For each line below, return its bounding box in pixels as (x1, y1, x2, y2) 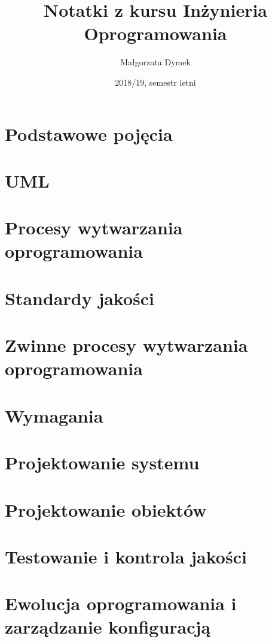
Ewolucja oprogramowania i (5, 591, 237, 616)
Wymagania (5, 403, 103, 427)
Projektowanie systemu (5, 450, 200, 475)
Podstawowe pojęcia (5, 121, 173, 146)
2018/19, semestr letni (115, 76, 196, 88)
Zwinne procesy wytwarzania (5, 333, 248, 357)
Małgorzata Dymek (120, 56, 191, 68)
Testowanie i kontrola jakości (5, 544, 247, 568)
